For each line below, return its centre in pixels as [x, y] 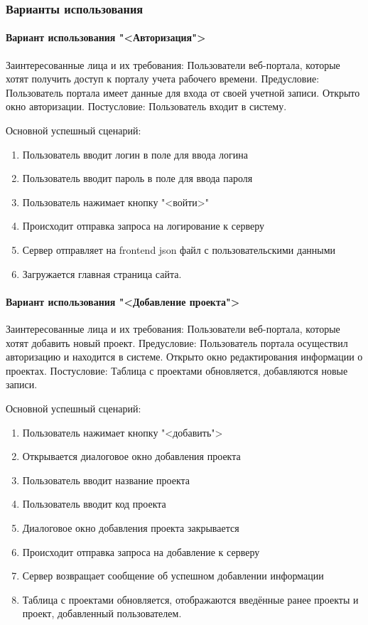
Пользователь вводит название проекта [106, 480]
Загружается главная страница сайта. [102, 273]
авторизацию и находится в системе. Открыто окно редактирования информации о [184, 357]
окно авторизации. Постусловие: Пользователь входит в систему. [146, 106]
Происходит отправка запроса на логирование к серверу [143, 226]
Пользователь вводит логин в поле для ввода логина [135, 154]
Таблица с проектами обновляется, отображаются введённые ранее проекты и [190, 599]
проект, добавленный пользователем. [102, 613]
